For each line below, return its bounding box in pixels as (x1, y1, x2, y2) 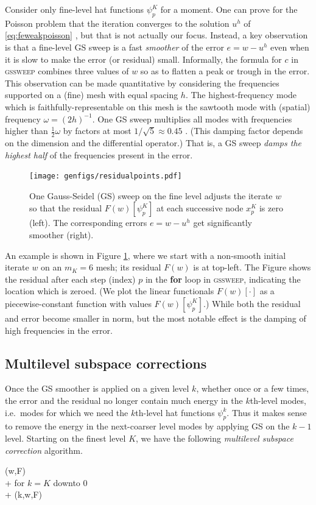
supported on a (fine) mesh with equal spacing (5, 88, 178, 101)
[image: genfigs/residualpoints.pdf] (29, 172, 182, 181)
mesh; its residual (96, 261, 161, 274)
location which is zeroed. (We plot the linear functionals (5, 284, 214, 297)
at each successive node (156, 202, 244, 214)
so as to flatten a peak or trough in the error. (140, 65, 310, 77)
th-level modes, (250, 394, 306, 406)
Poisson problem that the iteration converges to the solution (5, 16, 230, 29)
